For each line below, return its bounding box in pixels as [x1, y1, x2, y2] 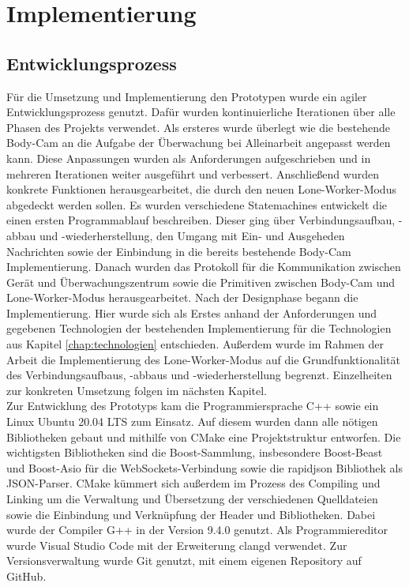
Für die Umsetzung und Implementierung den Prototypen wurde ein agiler [6, 88, 367, 104]
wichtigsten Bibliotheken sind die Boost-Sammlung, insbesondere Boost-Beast [6, 444, 383, 461]
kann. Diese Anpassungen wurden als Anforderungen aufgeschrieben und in [6, 149, 371, 166]
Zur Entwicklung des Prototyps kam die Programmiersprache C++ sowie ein [6, 397, 379, 414]
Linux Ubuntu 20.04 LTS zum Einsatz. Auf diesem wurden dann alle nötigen [6, 413, 378, 430]
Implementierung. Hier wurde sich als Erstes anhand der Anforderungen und [6, 304, 377, 321]
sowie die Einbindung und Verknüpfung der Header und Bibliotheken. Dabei [6, 506, 376, 522]
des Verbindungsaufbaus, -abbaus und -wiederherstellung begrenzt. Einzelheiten [6, 367, 392, 383]
